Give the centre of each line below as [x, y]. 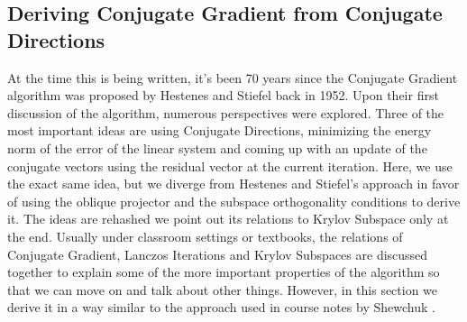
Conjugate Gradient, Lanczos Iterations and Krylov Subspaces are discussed [218, 254]
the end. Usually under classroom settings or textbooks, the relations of [205, 236]
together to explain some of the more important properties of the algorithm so [224, 272]
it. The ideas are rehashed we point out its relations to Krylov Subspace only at [228, 219]
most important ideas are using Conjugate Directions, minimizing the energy [220, 130]
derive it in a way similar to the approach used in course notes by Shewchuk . [221, 307]
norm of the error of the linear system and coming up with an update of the [217, 147]
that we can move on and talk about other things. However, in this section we [223, 289]
